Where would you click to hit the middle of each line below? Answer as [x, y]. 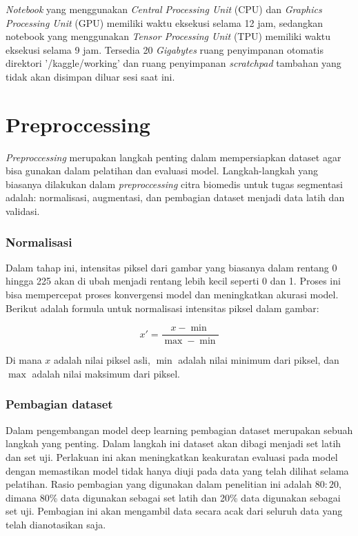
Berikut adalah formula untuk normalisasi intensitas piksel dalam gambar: [162, 308]
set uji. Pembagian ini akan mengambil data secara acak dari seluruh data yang [174, 511]
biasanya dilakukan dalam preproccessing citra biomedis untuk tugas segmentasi [174, 184]
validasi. [23, 211]
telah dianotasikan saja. [56, 524]
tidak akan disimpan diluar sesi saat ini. [90, 76]
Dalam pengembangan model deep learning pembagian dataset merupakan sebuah [179, 430]
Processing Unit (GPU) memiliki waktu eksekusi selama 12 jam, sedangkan [165, 22]
